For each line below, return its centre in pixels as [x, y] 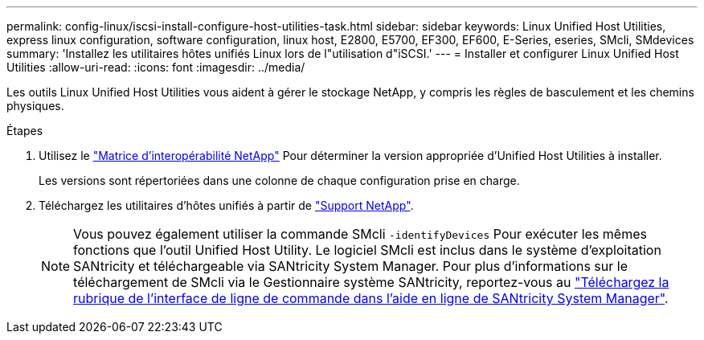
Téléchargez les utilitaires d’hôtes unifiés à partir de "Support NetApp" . [226, 205]
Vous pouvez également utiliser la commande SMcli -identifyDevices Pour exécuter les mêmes [360, 234]
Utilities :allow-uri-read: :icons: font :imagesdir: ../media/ [156, 67]
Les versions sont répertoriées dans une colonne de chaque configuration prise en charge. [279, 180]
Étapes [25, 131]
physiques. [35, 106]
